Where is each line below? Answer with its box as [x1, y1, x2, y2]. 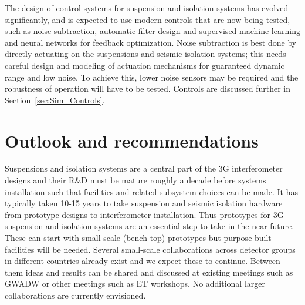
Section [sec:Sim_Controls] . [5, 93, 105, 106]
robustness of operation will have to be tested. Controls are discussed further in [5, 82, 290, 95]
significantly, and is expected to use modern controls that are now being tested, [5, 13, 290, 25]
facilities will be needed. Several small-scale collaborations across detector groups [5, 243, 296, 255]
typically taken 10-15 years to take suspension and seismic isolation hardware [5, 197, 283, 209]
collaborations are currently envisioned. [5, 289, 146, 301]
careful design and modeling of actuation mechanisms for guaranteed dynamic [5, 59, 284, 71]
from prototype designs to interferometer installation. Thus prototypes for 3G [5, 208, 284, 220]
